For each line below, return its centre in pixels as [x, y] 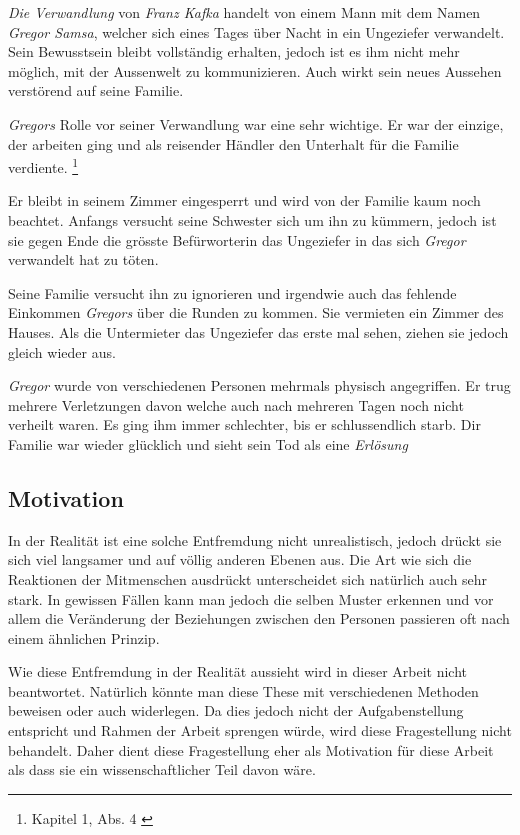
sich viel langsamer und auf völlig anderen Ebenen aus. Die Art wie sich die [240, 559]
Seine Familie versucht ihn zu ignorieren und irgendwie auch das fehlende [232, 292]
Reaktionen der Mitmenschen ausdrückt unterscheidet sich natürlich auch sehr [248, 578]
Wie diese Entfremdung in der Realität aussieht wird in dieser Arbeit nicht [238, 671]
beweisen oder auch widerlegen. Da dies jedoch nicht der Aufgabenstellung [236, 710]
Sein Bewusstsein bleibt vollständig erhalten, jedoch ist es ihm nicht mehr [234, 51]
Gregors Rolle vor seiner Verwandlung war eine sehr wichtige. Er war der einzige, [256, 123]
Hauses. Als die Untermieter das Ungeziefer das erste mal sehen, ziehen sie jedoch [258, 331]
